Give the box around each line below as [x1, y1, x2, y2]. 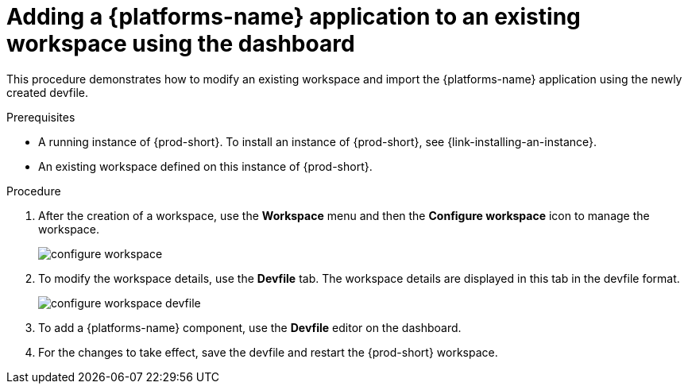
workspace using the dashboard [6, 30, 355, 57]
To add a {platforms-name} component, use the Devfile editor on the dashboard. [38, 320, 462, 334]
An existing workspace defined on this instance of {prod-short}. [38, 159, 373, 173]
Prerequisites [6, 110, 75, 124]
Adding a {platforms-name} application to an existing [6, 3, 581, 30]
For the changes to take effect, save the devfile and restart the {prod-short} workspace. [38, 345, 498, 359]
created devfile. [6, 85, 89, 99]
